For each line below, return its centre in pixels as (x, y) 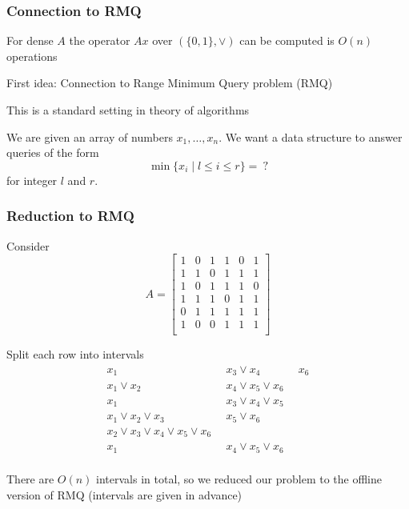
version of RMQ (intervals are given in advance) (124, 494)
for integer (32, 180)
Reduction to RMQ (70, 216)
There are (30, 478)
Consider (28, 245)
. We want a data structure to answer (311, 136)
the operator (100, 40)
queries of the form (53, 152)
